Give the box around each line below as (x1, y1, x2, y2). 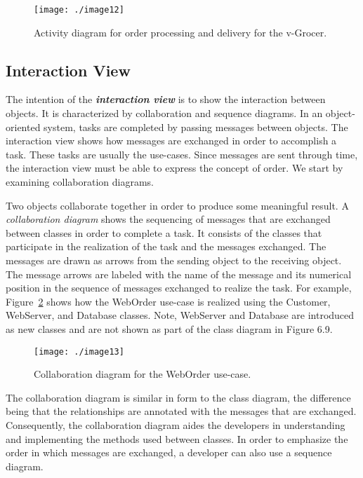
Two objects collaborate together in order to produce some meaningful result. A (6, 198, 349, 212)
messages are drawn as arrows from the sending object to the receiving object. (6, 252, 342, 267)
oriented (6, 119, 41, 134)
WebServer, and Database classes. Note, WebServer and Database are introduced (6, 308, 355, 322)
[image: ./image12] (34, 5, 124, 15)
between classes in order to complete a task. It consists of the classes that (6, 225, 322, 240)
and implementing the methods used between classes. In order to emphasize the (6, 431, 348, 446)
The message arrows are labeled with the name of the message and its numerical (6, 266, 352, 281)
